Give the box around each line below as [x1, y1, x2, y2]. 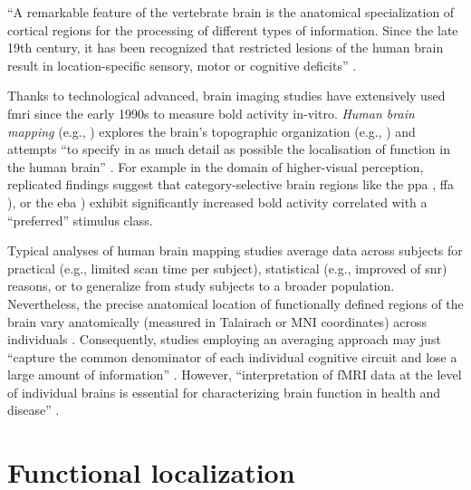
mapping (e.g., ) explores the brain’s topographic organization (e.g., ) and [7, 121, 416, 140]
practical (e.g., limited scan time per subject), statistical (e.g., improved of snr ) [7, 258, 447, 277]
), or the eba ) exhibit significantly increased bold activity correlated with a [7, 192, 428, 211]
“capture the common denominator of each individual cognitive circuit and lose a [7, 347, 457, 366]
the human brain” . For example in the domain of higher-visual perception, [7, 157, 424, 176]
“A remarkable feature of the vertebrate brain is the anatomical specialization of [7, 3, 455, 21]
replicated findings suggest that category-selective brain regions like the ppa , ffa [7, 175, 454, 194]
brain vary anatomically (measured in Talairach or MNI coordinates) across [7, 312, 427, 331]
